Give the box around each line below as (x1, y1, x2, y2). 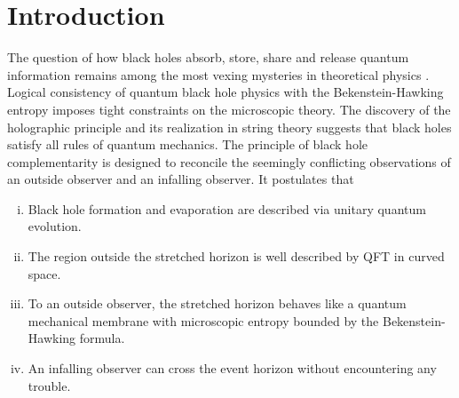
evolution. (28, 217, 82, 235)
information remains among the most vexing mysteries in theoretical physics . (7, 65, 430, 84)
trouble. (28, 376, 71, 394)
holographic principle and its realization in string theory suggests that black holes (7, 117, 452, 136)
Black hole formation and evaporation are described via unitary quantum (28, 199, 426, 218)
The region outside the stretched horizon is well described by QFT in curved (28, 247, 445, 266)
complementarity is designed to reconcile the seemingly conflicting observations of (7, 152, 451, 171)
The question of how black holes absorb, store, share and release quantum (7, 48, 409, 67)
